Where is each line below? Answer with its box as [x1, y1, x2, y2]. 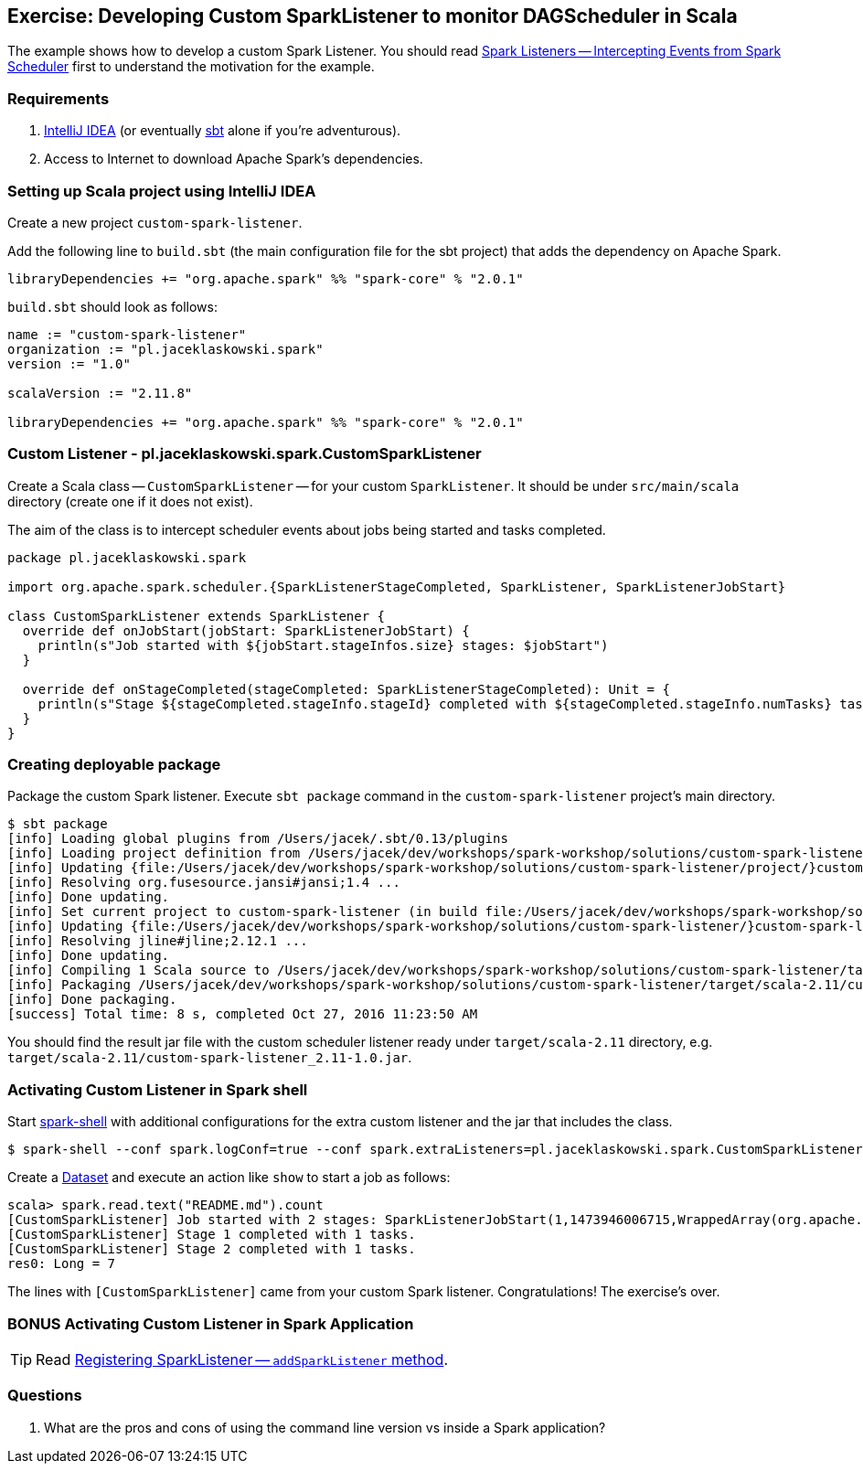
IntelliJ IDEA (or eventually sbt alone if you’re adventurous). [44, 123, 401, 139]
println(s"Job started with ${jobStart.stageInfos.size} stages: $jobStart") [37, 637, 609, 653]
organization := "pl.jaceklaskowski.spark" [7, 341, 324, 357]
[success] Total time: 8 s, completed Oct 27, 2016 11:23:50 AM [7, 1007, 478, 1022]
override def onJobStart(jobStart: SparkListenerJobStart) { [22, 623, 470, 638]
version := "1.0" [7, 356, 131, 371]
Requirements [7, 89, 110, 108]
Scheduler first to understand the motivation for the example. [7, 59, 375, 75]
